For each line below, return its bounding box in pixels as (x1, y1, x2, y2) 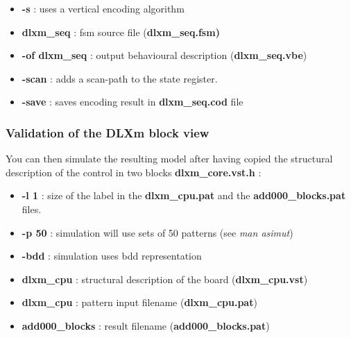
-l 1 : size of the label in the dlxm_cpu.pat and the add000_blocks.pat (22, 188, 346, 203)
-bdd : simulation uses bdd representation (22, 248, 202, 263)
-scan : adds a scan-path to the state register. (22, 71, 218, 85)
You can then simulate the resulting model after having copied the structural (6, 151, 333, 166)
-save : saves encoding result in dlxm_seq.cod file (22, 94, 243, 109)
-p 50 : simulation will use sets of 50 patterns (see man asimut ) (22, 225, 293, 239)
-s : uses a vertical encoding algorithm (22, 1, 185, 15)
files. (22, 201, 42, 216)
